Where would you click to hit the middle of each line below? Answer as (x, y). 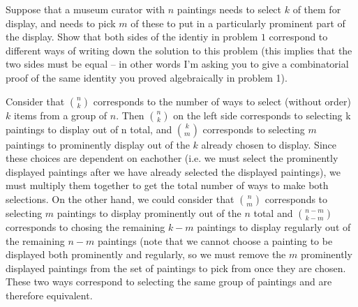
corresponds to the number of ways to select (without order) (222, 101)
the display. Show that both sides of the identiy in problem (132, 37)
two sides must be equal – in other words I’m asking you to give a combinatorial (177, 64)
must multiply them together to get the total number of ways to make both (167, 185)
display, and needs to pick (61, 23)
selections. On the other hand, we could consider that (120, 199)
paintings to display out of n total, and (89, 129)
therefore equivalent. (49, 295)
